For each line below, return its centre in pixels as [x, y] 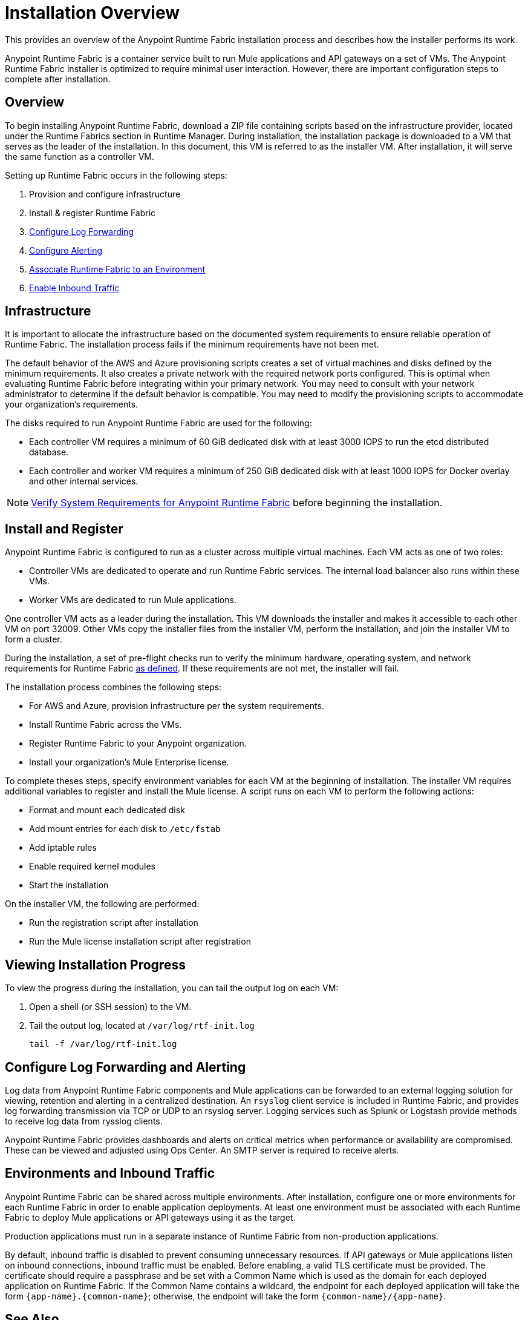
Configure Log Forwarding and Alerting [125, 1067]
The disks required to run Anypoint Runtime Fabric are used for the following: [158, 423]
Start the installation [69, 885]
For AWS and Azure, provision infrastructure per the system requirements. [177, 706]
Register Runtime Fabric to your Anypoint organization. [138, 744]
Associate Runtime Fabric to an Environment [117, 269]
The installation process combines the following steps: [113, 687]
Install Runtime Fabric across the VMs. [106, 725]
